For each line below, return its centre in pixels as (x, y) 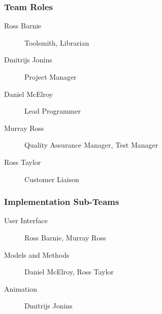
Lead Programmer (53, 111)
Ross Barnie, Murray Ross (65, 237)
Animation (21, 288)
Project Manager (51, 77)
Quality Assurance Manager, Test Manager (91, 145)
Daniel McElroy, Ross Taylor (69, 272)
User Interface (26, 220)
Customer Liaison (52, 179)
